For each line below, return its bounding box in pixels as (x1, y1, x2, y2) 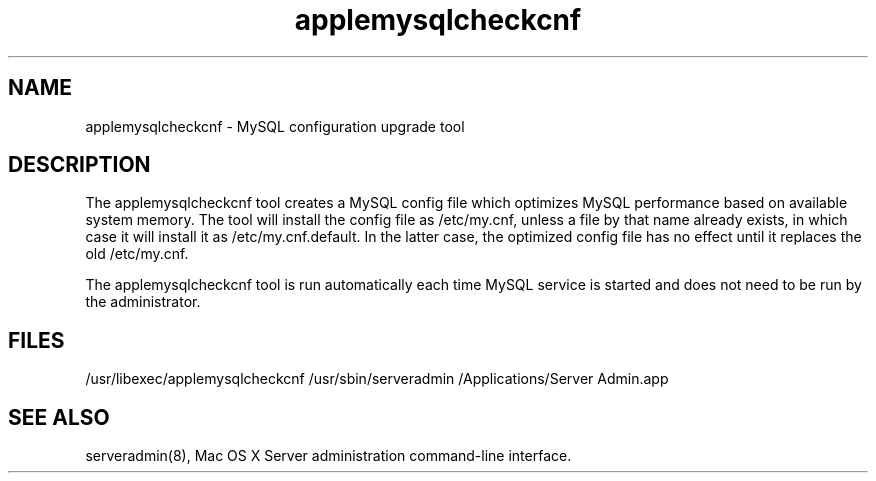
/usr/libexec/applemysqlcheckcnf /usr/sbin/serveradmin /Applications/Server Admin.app (85, 370, 669, 388)
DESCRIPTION (8, 152, 151, 178)
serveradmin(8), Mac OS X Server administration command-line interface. (85, 447, 572, 465)
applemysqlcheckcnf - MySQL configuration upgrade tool (85, 117, 465, 135)
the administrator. (85, 293, 201, 311)
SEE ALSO (8, 404, 110, 430)
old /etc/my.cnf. (85, 245, 189, 263)
